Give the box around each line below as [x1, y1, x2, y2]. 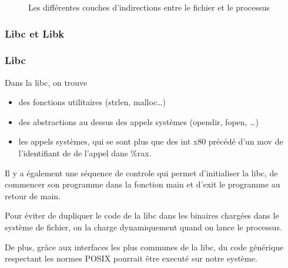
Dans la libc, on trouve [5, 76, 88, 88]
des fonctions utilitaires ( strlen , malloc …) [18, 96, 166, 108]
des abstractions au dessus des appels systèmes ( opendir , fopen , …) [18, 115, 259, 128]
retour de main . [5, 189, 61, 202]
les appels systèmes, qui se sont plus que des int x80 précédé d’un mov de [18, 135, 283, 148]
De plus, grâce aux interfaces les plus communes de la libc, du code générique [5, 240, 284, 253]
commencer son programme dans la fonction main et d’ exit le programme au [5, 178, 280, 190]
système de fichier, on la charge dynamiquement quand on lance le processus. [5, 221, 282, 233]
